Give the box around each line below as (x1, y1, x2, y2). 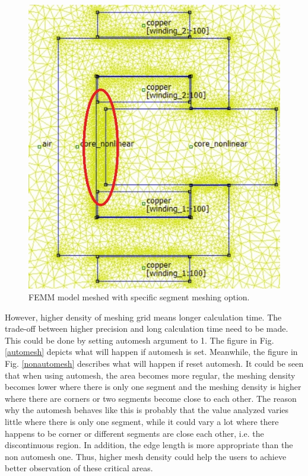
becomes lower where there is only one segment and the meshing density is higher (5, 380, 301, 393)
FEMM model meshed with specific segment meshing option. (28, 291, 250, 303)
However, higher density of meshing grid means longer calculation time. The (5, 310, 282, 323)
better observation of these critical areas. (5, 462, 153, 474)
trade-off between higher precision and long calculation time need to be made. (5, 322, 288, 335)
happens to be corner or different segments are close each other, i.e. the (5, 427, 264, 439)
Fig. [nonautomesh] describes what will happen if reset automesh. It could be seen (5, 357, 304, 370)
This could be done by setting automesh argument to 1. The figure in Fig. (5, 334, 274, 346)
